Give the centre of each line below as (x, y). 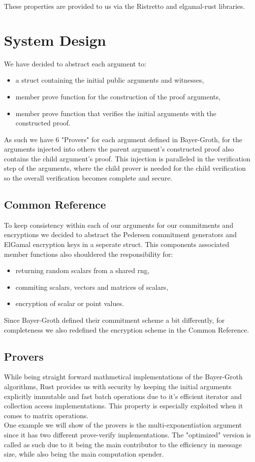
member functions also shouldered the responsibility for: (89, 254)
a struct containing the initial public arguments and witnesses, (110, 80)
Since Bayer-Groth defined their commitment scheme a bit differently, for (114, 320)
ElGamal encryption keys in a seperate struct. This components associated (117, 244)
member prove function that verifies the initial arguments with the (116, 113)
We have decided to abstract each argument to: (75, 63)
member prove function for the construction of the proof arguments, (118, 96)
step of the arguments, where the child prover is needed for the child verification (125, 168)
